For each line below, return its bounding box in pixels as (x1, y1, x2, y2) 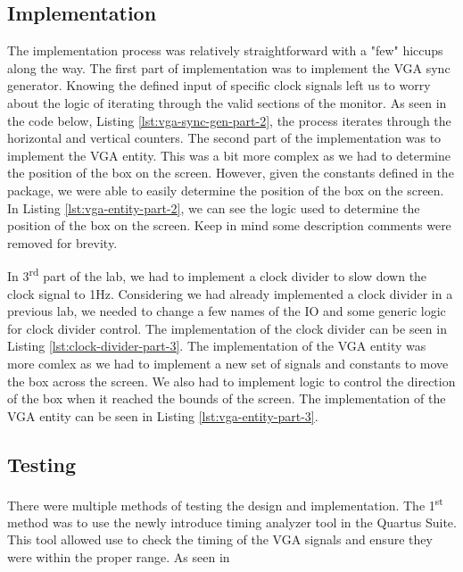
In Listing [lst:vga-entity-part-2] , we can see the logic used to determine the (7, 198, 420, 217)
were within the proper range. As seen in (7, 547, 230, 566)
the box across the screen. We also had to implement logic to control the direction (7, 371, 456, 390)
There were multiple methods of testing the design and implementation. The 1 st (7, 493, 443, 514)
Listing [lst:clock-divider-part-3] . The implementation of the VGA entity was (7, 336, 426, 355)
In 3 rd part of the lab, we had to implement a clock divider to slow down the (7, 264, 427, 285)
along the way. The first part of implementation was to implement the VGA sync (7, 58, 451, 77)
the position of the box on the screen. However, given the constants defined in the (7, 163, 454, 182)
